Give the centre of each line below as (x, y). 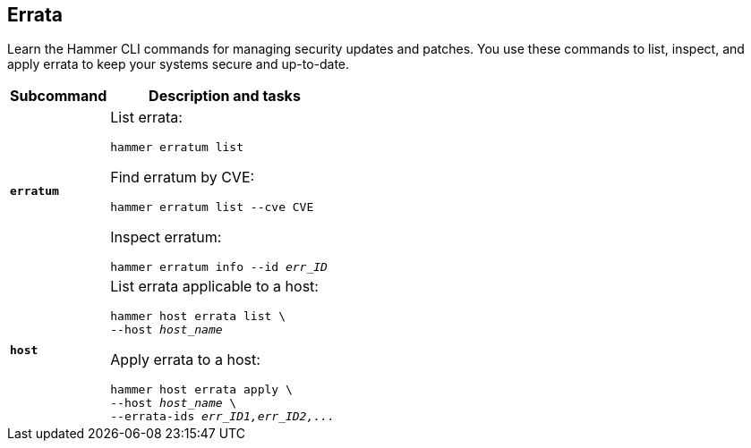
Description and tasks (225, 96)
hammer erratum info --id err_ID (219, 267)
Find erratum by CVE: (183, 178)
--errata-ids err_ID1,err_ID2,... (222, 417)
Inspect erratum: (166, 237)
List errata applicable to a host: (214, 287)
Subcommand (59, 96)
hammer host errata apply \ (201, 390)
